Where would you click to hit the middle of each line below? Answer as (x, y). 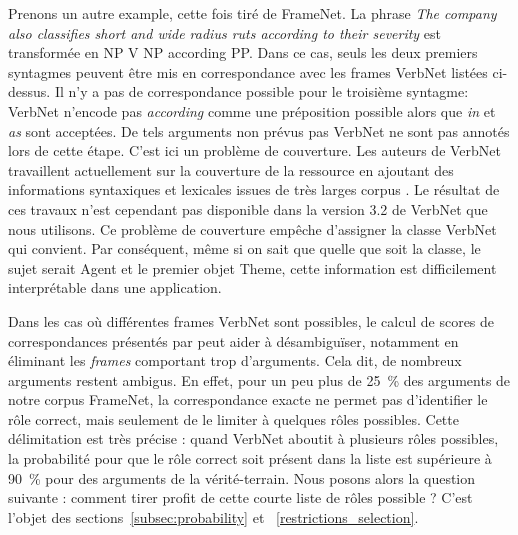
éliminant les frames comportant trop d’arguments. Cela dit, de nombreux (235, 360)
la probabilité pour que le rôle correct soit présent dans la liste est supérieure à (250, 458)
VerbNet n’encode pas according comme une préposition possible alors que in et (252, 110)
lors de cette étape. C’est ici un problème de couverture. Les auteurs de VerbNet (255, 150)
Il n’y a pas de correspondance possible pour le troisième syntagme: (261, 91)
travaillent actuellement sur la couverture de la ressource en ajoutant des (231, 169)
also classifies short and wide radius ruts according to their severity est (225, 32)
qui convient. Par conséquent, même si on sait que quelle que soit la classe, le (244, 248)
